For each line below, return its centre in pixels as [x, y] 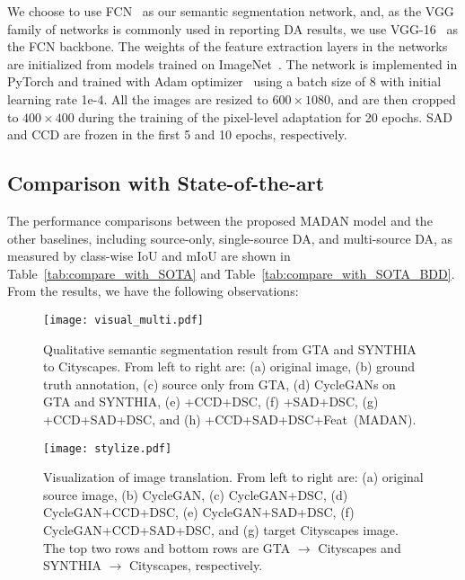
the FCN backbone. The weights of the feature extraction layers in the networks [228, 46]
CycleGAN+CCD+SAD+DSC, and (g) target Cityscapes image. [221, 529]
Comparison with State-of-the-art [166, 183]
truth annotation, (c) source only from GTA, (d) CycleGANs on [219, 384]
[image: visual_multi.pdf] [123, 320]
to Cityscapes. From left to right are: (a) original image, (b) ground [229, 366]
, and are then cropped [393, 98]
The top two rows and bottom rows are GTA [167, 547]
